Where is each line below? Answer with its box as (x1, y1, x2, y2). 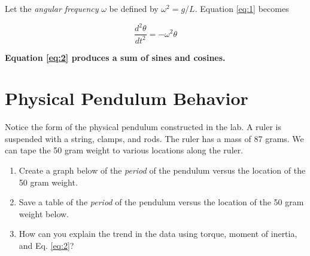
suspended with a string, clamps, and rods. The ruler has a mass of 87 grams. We (5, 132, 304, 144)
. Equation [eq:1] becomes (194, 2, 289, 14)
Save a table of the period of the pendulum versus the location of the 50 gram (19, 196, 304, 208)
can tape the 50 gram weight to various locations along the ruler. (5, 144, 244, 156)
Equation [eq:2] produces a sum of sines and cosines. (5, 51, 226, 63)
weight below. (19, 207, 69, 220)
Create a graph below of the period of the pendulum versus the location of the (19, 164, 306, 176)
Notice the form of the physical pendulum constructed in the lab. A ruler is (5, 121, 282, 133)
